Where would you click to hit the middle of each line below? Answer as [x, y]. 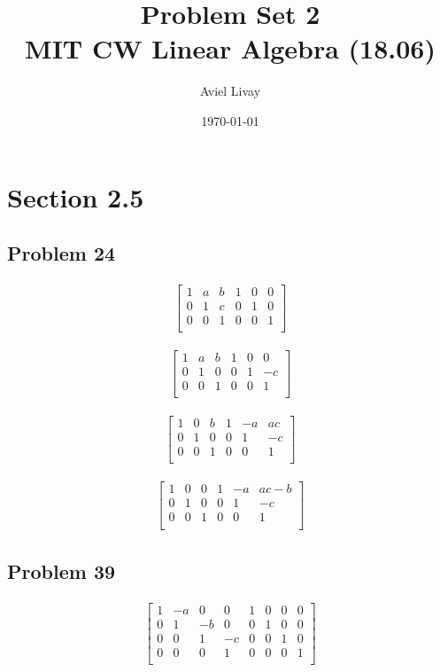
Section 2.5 [76, 196]
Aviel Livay [230, 91]
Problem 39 [62, 570]
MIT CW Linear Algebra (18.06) [230, 48]
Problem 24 [62, 253]
